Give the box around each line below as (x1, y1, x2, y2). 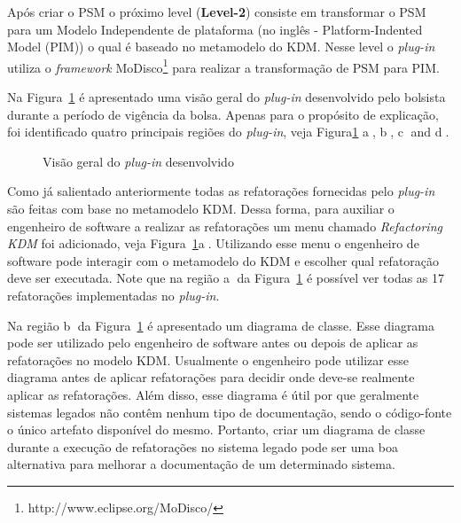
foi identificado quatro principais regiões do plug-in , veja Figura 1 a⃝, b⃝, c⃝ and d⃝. (7, 122, 449, 141)
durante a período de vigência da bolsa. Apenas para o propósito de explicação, (7, 105, 439, 123)
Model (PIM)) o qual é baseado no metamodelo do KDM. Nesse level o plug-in (7, 37, 435, 56)
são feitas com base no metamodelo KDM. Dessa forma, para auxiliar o (7, 199, 395, 217)
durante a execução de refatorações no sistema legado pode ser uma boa (7, 437, 399, 456)
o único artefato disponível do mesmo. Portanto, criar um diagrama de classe (7, 420, 426, 439)
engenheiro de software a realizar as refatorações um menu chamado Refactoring (7, 216, 442, 235)
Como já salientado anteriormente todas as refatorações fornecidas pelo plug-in (7, 182, 435, 200)
